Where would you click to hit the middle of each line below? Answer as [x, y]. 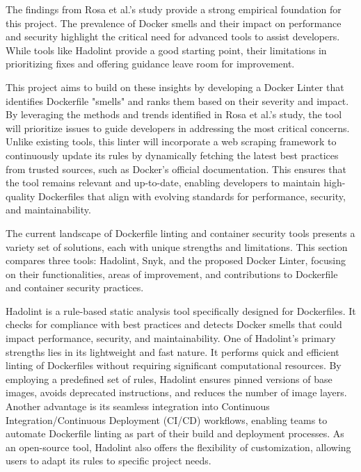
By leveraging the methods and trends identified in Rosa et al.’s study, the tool [174, 114]
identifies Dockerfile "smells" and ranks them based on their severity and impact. [177, 100]
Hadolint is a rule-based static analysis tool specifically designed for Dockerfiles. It [181, 310]
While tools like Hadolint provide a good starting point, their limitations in [166, 50]
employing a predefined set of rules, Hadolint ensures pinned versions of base [169, 379]
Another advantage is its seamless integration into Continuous [138, 406]
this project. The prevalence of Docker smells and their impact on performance [174, 23]
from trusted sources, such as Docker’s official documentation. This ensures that [176, 169]
